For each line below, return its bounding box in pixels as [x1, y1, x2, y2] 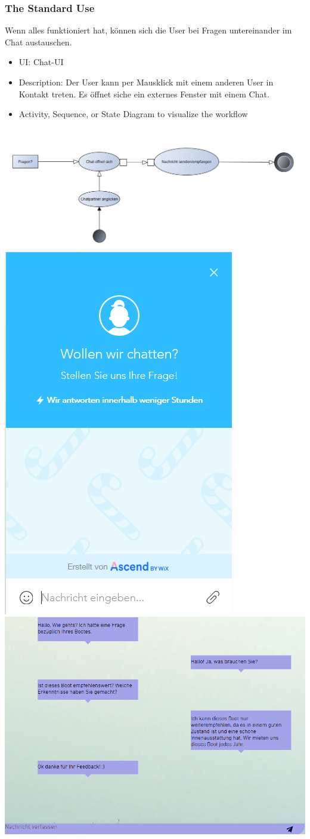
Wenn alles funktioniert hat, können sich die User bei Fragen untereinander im [5, 24, 292, 36]
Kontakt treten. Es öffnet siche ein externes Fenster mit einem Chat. [18, 87, 269, 100]
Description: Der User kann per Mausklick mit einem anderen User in [18, 76, 274, 88]
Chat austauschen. [5, 35, 72, 48]
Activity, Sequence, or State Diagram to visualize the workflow [18, 108, 248, 120]
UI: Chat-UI [18, 56, 64, 68]
